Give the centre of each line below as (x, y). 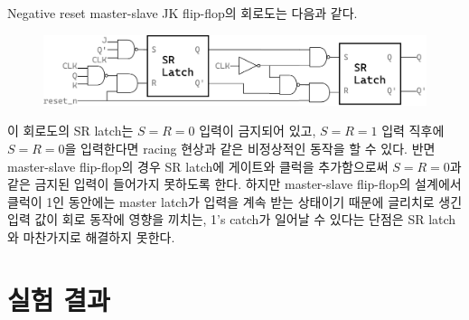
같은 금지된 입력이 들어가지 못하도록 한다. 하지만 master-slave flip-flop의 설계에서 (234, 184)
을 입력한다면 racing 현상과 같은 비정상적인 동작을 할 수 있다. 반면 (250, 149)
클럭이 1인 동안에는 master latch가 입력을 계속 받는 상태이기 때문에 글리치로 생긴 (235, 201)
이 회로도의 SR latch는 (70, 131)
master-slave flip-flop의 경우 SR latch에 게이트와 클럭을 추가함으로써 (198, 166)
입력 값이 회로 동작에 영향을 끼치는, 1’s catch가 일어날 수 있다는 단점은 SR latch (232, 219)
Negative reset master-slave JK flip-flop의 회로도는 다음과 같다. (183, 13)
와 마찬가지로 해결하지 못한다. (91, 237)
